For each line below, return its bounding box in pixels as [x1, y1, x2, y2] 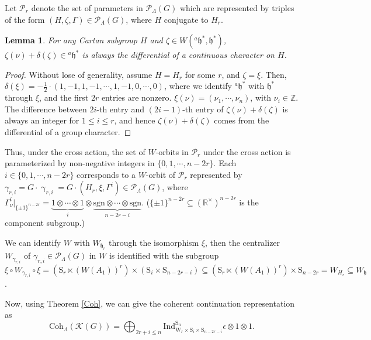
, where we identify [164, 80, 232, 92]
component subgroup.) [5, 217, 85, 229]
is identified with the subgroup [109, 249, 219, 262]
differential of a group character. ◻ [5, 125, 131, 138]
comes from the [214, 114, 269, 126]
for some [185, 68, 216, 80]
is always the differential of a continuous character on [82, 49, 275, 61]
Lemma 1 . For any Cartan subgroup [5, 34, 137, 46]
